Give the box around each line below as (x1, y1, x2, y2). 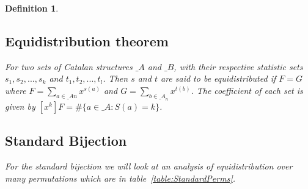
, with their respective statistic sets (174, 60, 303, 73)
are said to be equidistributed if (160, 72, 276, 85)
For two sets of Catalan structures (5, 60, 133, 73)
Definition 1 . (5, 2, 59, 14)
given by (5, 99, 35, 112)
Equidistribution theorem (5, 31, 169, 50)
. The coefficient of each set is (191, 84, 303, 96)
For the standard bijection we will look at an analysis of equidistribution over (5, 159, 293, 172)
